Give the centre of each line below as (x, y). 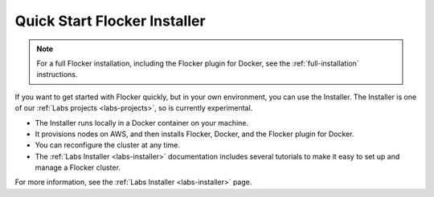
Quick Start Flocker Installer (110, 21)
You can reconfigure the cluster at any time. (108, 145)
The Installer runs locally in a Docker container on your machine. (142, 123)
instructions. (57, 74)
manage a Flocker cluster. (78, 167)
